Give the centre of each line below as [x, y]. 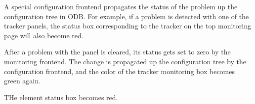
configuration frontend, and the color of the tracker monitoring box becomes [120, 71]
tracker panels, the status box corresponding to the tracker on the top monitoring [127, 26]
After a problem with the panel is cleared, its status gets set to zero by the [117, 52]
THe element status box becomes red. [61, 97]
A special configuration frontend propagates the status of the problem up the [121, 6]
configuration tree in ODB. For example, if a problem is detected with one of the [127, 16]
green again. [22, 81]
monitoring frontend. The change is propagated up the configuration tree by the [125, 61]
